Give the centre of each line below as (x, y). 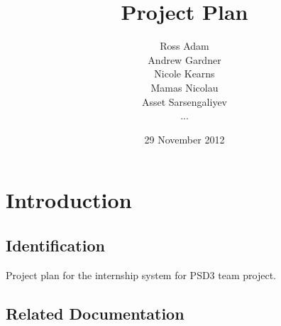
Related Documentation (95, 313)
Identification (55, 245)
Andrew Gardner (184, 59)
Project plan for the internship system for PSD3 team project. (141, 275)
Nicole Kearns (184, 74)
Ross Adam (184, 46)
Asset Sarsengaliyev (184, 101)
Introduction (69, 200)
